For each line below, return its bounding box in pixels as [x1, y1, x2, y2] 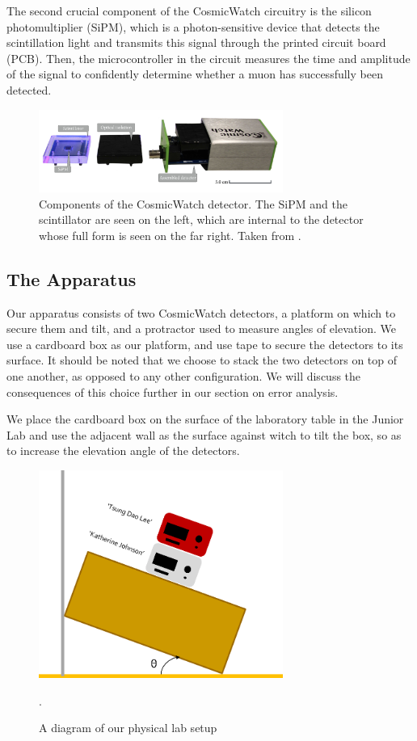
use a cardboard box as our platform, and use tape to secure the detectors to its [6, 335, 403, 352]
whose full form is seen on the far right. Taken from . [39, 226, 301, 243]
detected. [6, 81, 52, 98]
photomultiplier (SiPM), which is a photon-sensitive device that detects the [6, 18, 380, 35]
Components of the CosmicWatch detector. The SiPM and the [39, 195, 347, 212]
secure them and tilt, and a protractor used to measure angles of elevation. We [6, 320, 396, 337]
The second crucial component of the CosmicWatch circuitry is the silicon [6, 2, 372, 19]
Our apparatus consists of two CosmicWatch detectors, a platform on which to [6, 304, 396, 321]
